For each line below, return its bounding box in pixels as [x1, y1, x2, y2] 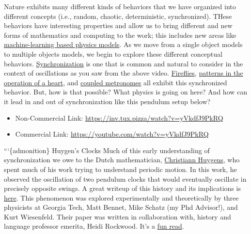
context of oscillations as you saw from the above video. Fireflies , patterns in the [4, 68, 243, 78]
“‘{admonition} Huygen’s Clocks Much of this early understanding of [4, 145, 210, 155]
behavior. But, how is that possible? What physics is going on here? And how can [4, 87, 248, 97]
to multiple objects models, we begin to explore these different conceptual [4, 48, 222, 59]
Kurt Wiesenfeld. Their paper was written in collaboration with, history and [4, 211, 231, 221]
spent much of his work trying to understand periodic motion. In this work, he [4, 164, 237, 174]
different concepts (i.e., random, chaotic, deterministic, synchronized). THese [4, 11, 232, 21]
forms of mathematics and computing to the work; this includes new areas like [4, 30, 236, 40]
